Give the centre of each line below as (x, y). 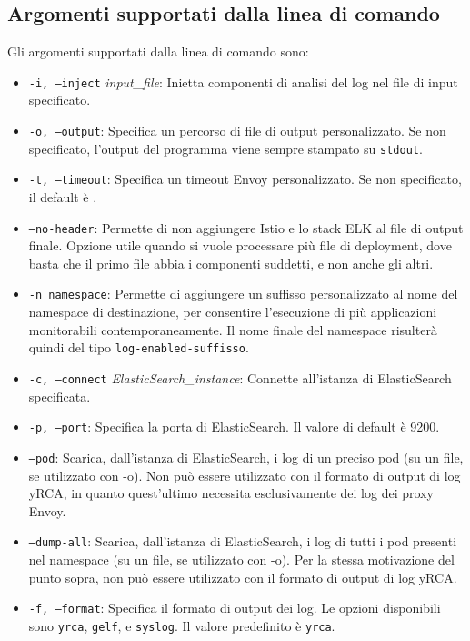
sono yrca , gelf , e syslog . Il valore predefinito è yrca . (182, 625)
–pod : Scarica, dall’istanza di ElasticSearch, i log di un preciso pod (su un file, (246, 457)
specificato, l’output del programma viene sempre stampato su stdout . (225, 148)
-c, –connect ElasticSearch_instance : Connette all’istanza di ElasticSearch (240, 377)
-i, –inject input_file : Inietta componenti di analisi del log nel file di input (243, 81)
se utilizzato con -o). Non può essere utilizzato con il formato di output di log (245, 475)
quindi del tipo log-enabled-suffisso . (139, 347)
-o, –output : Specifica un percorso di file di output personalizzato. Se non (237, 131)
